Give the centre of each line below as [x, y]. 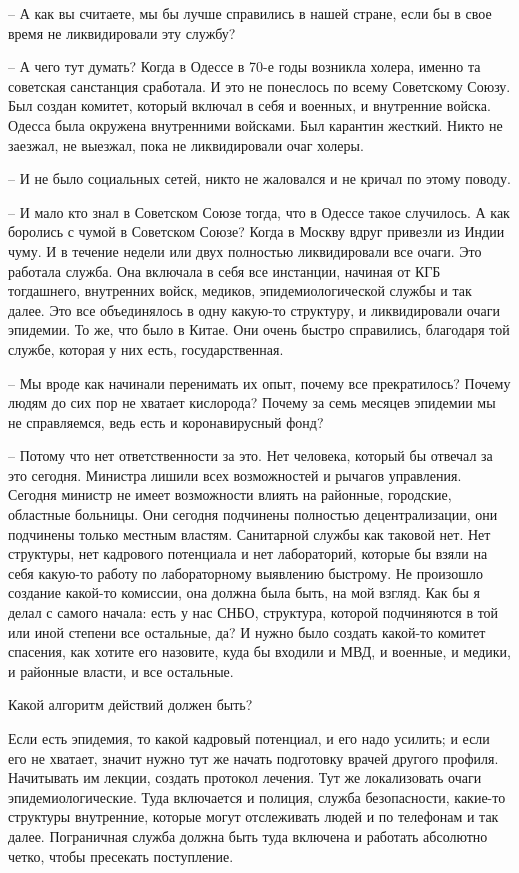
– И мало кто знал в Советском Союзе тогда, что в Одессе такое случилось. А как [259, 211]
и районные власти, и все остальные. [121, 670]
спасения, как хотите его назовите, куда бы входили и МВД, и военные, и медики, [259, 651]
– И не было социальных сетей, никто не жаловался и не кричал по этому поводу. [259, 178]
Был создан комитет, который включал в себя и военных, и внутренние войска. [249, 105]
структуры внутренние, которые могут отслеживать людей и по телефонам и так [253, 816]
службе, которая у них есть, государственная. [146, 348]
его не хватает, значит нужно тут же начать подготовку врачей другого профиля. [253, 757]
